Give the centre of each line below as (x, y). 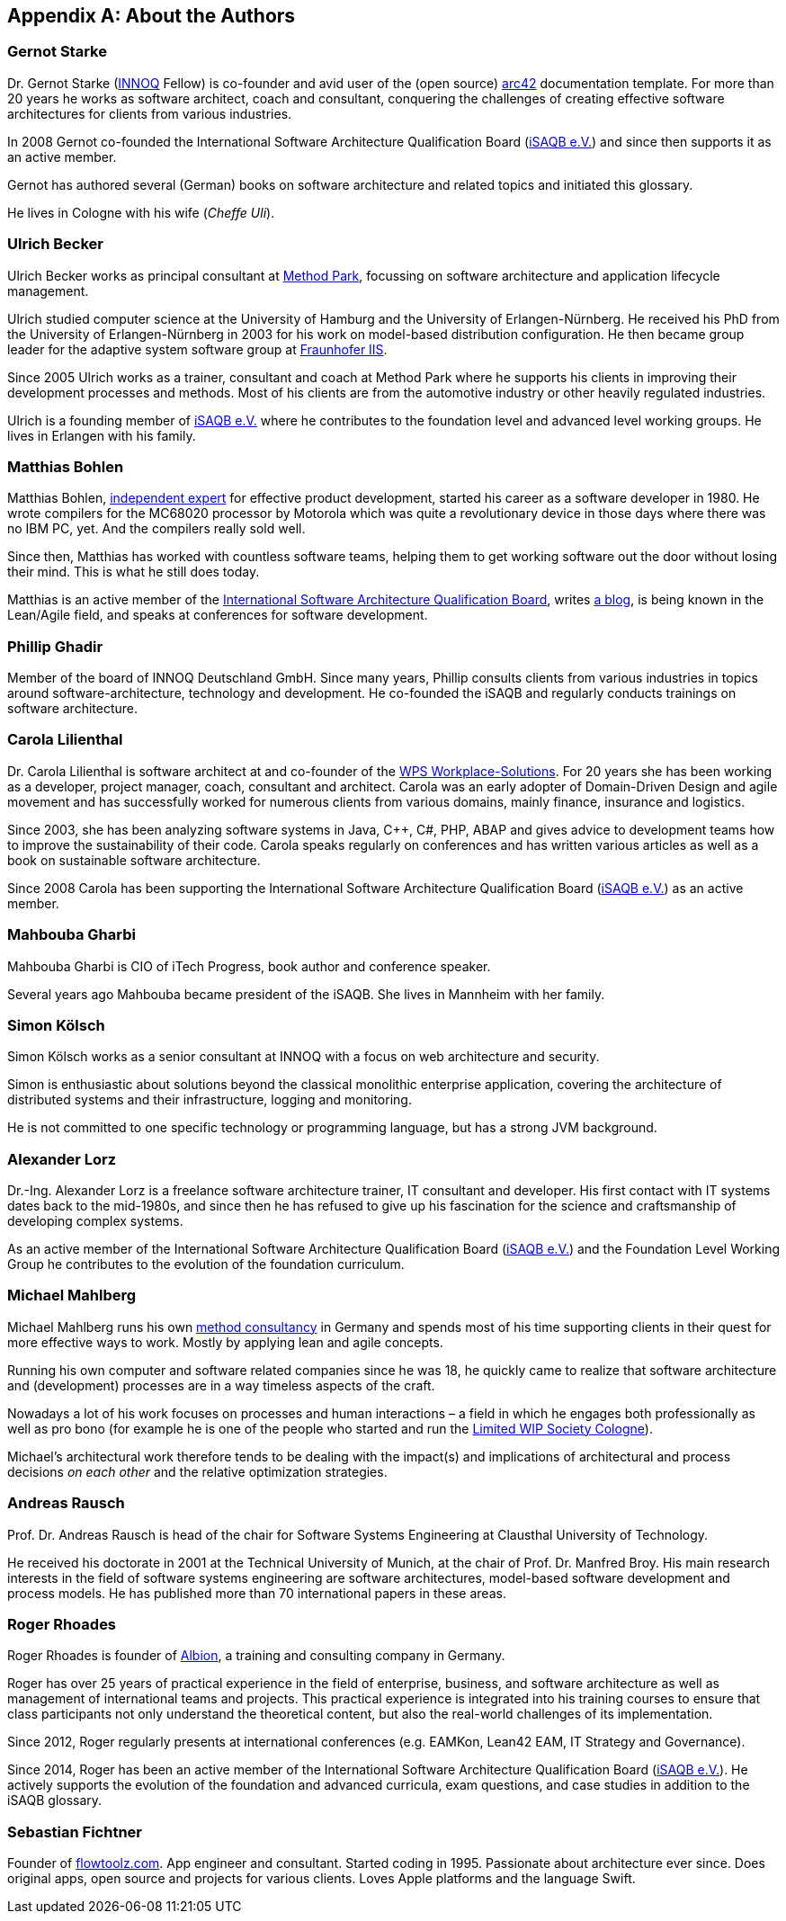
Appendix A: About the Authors (152, 16)
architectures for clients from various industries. (150, 113)
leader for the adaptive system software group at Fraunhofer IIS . (197, 349)
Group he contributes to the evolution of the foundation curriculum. (206, 1264)
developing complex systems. (95, 1221)
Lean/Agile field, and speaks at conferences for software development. (218, 615)
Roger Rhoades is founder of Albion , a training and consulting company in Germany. (256, 1656)
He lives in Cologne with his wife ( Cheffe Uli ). (141, 212)
